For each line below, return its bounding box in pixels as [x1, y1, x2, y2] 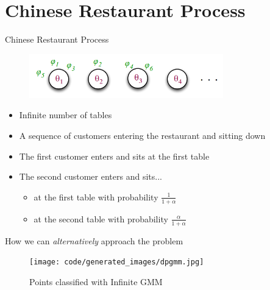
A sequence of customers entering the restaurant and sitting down [19, 129, 266, 142]
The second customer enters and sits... [19, 170, 162, 183]
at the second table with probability [34, 212, 168, 225]
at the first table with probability [34, 190, 158, 203]
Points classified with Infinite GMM [29, 275, 163, 288]
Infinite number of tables [19, 108, 112, 121]
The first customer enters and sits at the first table [19, 149, 210, 162]
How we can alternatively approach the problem [5, 234, 183, 247]
